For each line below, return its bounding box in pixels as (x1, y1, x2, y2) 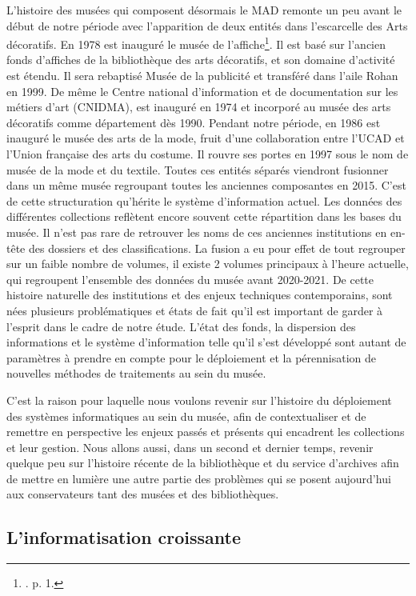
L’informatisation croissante (6, 525, 242, 550)
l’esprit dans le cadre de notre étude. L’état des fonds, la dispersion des (6, 318, 356, 334)
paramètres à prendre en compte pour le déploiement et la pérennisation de (6, 349, 376, 366)
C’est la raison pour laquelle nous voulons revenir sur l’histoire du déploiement (6, 391, 392, 408)
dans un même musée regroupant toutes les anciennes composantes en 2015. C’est (6, 177, 406, 194)
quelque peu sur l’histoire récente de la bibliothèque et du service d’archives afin (6, 454, 399, 471)
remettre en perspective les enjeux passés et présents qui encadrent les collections (6, 423, 405, 440)
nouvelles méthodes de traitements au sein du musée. (6, 365, 266, 382)
